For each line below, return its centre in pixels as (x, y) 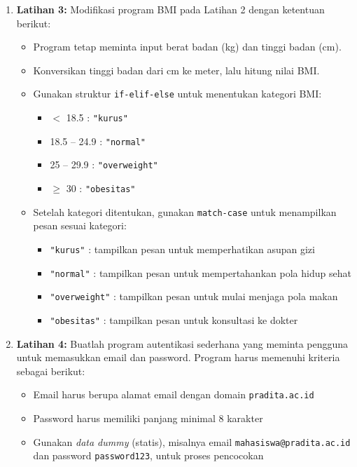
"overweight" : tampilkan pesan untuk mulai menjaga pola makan (194, 296)
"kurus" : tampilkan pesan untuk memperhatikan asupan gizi (182, 249)
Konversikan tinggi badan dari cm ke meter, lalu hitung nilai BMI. (176, 70)
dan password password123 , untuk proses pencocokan (148, 455)
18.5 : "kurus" (97, 117)
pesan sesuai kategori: (80, 225)
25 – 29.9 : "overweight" (104, 164)
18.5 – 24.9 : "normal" (98, 141)
